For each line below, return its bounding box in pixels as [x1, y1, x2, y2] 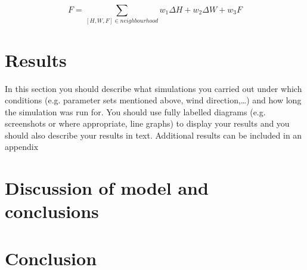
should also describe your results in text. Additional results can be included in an [5, 128, 302, 141]
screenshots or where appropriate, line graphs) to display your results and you [5, 117, 290, 130]
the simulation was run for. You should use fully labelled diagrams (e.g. [5, 105, 266, 118]
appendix [5, 140, 39, 153]
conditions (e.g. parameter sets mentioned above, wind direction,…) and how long [5, 94, 302, 106]
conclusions [5, 199, 99, 223]
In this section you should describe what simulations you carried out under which [5, 82, 302, 94]
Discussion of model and [5, 176, 209, 200]
